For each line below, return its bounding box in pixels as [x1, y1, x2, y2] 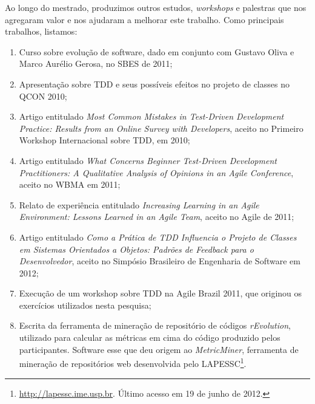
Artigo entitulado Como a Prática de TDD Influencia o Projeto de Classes [19, 230, 297, 243]
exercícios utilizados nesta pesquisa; [19, 298, 151, 311]
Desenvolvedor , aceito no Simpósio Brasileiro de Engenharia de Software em [19, 255, 300, 267]
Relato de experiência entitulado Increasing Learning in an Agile [19, 198, 259, 211]
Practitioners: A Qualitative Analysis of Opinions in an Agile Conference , [19, 166, 294, 179]
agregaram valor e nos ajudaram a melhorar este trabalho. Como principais [5, 13, 284, 26]
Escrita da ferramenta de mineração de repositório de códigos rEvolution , [19, 319, 291, 332]
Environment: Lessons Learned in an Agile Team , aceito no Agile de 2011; [19, 210, 294, 223]
